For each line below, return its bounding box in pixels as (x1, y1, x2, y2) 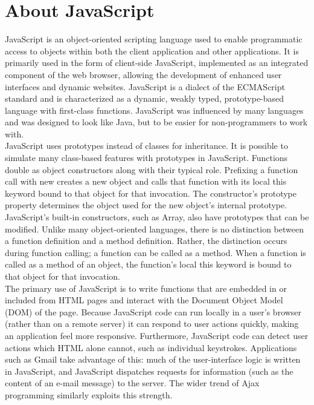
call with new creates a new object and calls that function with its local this (5, 175, 287, 188)
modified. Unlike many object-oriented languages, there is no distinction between (5, 222, 304, 235)
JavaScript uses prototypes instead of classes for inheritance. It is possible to (5, 139, 288, 152)
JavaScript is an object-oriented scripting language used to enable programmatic (5, 33, 303, 45)
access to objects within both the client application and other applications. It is (5, 44, 299, 57)
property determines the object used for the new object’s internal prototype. (5, 199, 287, 211)
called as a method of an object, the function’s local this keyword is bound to (5, 258, 292, 271)
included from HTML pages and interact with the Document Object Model (5, 294, 283, 306)
